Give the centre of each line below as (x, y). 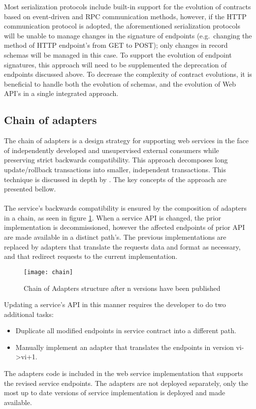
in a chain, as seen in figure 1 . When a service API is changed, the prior (112, 217)
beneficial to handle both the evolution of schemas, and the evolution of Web (120, 83)
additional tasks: (29, 314)
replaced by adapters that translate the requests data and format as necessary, (122, 246)
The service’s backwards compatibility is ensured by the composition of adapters (126, 208)
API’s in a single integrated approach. (61, 93)
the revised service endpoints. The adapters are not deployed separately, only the (126, 383)
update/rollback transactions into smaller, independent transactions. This (115, 169)
